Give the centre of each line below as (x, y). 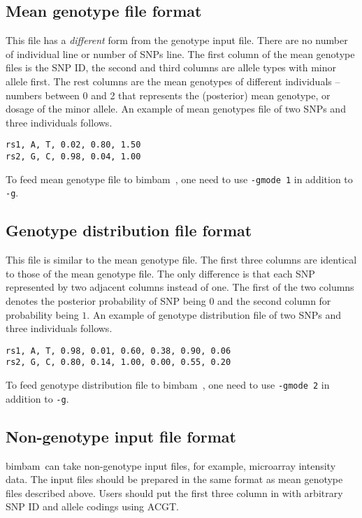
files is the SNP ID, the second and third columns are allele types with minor (171, 67)
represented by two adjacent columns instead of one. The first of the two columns (180, 287)
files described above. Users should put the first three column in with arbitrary (174, 492)
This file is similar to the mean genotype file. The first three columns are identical (181, 260)
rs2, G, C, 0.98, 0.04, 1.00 (73, 157)
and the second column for (274, 300)
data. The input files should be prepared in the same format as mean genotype (174, 479)
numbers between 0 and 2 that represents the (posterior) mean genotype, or (168, 95)
